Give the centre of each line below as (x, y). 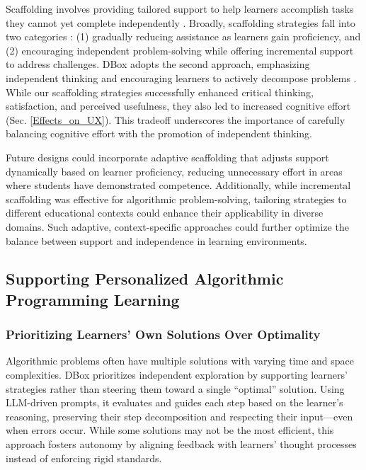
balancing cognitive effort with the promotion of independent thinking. (159, 133)
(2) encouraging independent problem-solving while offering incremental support (180, 50)
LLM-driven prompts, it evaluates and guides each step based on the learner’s (175, 402)
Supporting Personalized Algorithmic (145, 279)
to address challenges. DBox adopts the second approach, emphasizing (158, 64)
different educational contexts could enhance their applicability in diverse (165, 213)
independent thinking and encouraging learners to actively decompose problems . (181, 78)
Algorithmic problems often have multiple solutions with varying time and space (180, 361)
